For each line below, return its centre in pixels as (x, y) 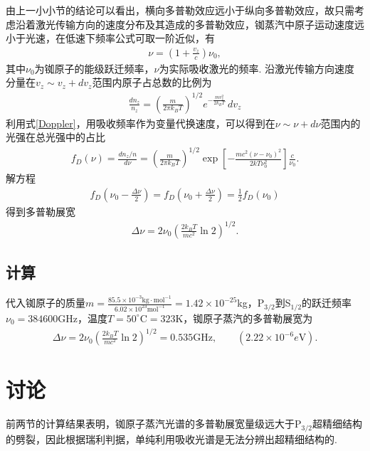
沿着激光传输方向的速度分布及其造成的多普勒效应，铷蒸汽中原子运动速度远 (190, 24)
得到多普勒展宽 (41, 211)
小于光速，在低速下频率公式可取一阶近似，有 (110, 38)
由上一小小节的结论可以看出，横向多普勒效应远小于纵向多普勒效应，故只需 (180, 10)
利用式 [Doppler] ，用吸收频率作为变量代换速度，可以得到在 (141, 123)
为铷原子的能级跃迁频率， (94, 68)
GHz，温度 (83, 318)
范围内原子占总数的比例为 (152, 82)
